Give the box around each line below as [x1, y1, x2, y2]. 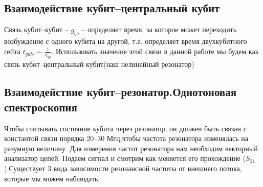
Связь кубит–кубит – [4, 24, 69, 35]
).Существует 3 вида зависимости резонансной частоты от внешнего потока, [4, 162, 242, 173]
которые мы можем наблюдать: [4, 173, 100, 183]
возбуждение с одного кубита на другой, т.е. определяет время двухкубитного [4, 36, 247, 46]
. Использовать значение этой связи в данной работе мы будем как [51, 45, 259, 56]
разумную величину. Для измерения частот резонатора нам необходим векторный [4, 143, 258, 153]
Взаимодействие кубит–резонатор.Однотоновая [4, 84, 237, 100]
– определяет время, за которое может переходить [81, 24, 237, 35]
